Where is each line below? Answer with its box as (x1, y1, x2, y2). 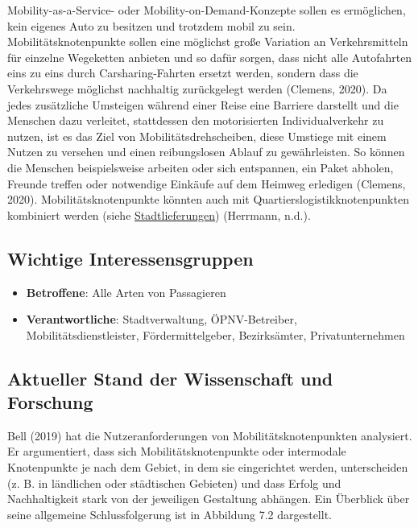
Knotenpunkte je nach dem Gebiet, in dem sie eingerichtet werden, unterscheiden (7, 459, 408, 476)
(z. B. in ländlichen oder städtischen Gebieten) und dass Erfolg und (7, 474, 341, 491)
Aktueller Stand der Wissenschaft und (7, 365, 333, 390)
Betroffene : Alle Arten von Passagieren (26, 283, 226, 300)
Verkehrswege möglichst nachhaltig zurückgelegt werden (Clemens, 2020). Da (7, 80, 387, 97)
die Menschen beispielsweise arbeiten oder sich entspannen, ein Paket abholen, (7, 159, 394, 175)
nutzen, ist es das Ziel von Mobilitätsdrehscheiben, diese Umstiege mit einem (7, 127, 387, 144)
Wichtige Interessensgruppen (7, 245, 254, 270)
